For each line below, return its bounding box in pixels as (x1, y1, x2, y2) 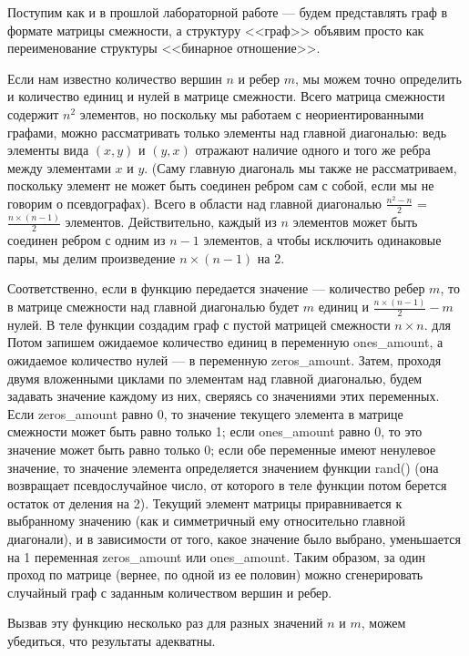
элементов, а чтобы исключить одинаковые (203, 230, 442, 249)
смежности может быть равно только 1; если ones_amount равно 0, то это (7, 422, 423, 441)
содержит (7, 104, 59, 123)
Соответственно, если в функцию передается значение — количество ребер (7, 279, 425, 298)
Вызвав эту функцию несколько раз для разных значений (7, 613, 323, 632)
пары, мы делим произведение (7, 248, 176, 267)
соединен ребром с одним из (7, 230, 166, 249)
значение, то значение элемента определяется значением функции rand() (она (7, 457, 439, 477)
